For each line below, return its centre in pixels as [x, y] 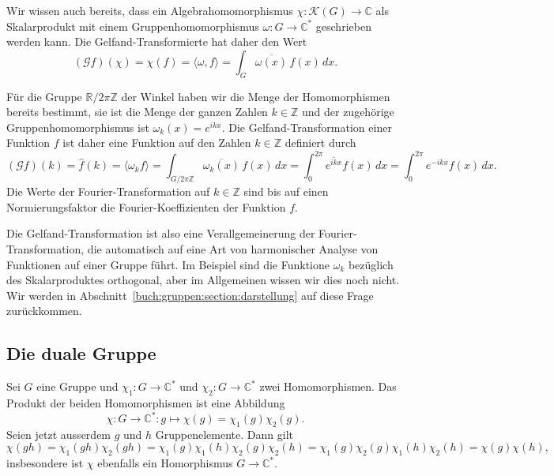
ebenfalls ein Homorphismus [165, 463]
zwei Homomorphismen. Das [328, 386]
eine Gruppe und [77, 386]
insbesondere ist [45, 463]
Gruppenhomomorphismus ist [78, 127]
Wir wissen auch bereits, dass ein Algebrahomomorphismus [150, 10]
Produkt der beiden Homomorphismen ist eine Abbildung [146, 403]
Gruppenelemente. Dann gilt [224, 434]
